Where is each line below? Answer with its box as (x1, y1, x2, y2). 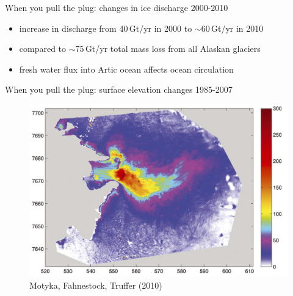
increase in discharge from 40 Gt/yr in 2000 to (19, 21, 192, 34)
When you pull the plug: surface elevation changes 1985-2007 (5, 83, 233, 96)
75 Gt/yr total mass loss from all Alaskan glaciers (75, 42, 261, 55)
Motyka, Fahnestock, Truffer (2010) (29, 278, 162, 291)
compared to (19, 42, 67, 55)
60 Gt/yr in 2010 (201, 21, 264, 34)
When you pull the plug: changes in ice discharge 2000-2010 (5, 1, 228, 13)
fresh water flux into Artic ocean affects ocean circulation (19, 62, 234, 75)
